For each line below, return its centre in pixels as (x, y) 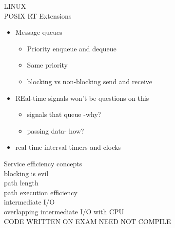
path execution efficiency (41, 192)
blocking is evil (26, 173)
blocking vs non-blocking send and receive (90, 81)
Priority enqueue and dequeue (72, 48)
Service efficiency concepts (43, 163)
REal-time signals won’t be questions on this (82, 98)
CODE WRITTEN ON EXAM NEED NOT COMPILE (87, 221)
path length (21, 183)
